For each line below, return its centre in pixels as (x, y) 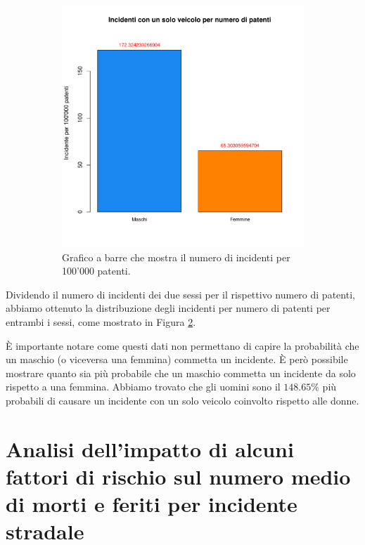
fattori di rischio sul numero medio (178, 476)
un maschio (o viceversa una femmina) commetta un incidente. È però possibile (177, 359)
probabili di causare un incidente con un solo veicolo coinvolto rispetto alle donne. (182, 400)
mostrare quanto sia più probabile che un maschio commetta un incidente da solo (181, 373)
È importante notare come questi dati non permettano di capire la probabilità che (182, 345)
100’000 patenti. (96, 271)
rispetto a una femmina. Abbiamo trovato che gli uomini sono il (143, 387)
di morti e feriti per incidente (152, 504)
